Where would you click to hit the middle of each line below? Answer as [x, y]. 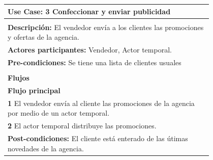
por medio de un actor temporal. [59, 113]
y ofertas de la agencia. [43, 37]
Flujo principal [34, 90]
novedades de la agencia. [46, 148]
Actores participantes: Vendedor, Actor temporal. [90, 50]
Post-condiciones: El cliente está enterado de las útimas [98, 138]
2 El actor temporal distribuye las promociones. [82, 126]
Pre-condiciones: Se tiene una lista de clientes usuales [95, 62]
